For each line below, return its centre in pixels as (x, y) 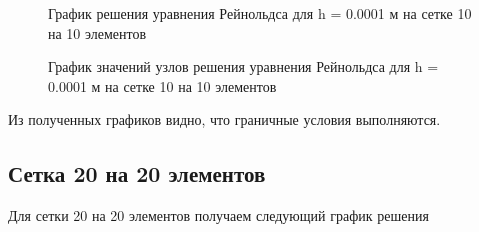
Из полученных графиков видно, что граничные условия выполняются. (224, 119)
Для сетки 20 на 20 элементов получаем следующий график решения (218, 215)
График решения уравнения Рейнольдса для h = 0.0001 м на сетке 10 (260, 13)
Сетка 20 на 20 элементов (137, 173)
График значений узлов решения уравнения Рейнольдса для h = (243, 66)
